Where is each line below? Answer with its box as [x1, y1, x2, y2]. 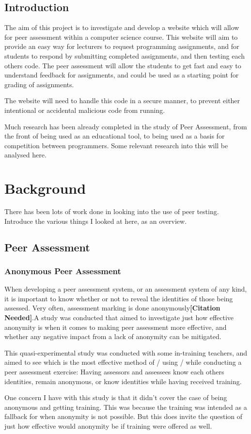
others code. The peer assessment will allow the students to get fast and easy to [4, 60, 241, 70]
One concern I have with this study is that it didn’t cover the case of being [4, 392, 227, 403]
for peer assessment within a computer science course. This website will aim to [4, 31, 238, 42]
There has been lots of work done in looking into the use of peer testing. [4, 206, 219, 217]
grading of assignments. [4, 79, 74, 89]
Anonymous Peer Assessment [4, 264, 121, 277]
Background [4, 178, 86, 198]
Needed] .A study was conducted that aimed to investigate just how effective [4, 312, 234, 323]
